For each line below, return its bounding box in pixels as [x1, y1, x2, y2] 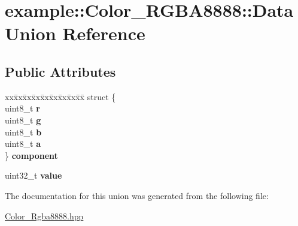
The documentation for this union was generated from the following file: [5, 189, 269, 201]
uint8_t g [5, 113, 41, 126]
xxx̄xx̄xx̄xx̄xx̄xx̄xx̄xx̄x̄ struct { [5, 90, 116, 103]
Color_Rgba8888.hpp [5, 209, 84, 222]
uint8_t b [5, 125, 42, 138]
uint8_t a [5, 137, 41, 150]
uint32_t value [5, 169, 62, 182]
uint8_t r [5, 102, 40, 114]
